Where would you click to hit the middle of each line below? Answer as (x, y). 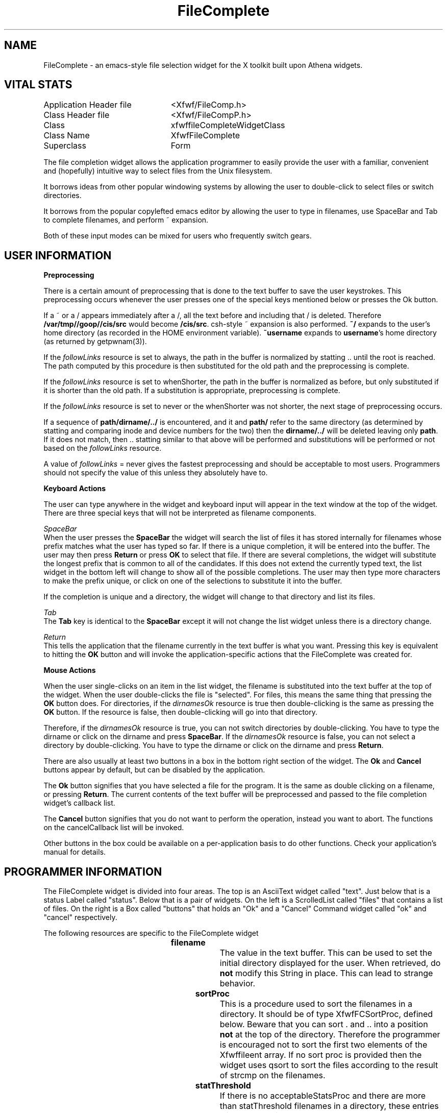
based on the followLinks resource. (103, 448)
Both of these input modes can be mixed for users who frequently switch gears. (178, 236)
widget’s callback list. (79, 803)
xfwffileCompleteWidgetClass (228, 125)
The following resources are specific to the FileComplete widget (151, 933)
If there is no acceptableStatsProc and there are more (323, 1096)
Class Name (67, 136)
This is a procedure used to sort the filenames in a (316, 1004)
